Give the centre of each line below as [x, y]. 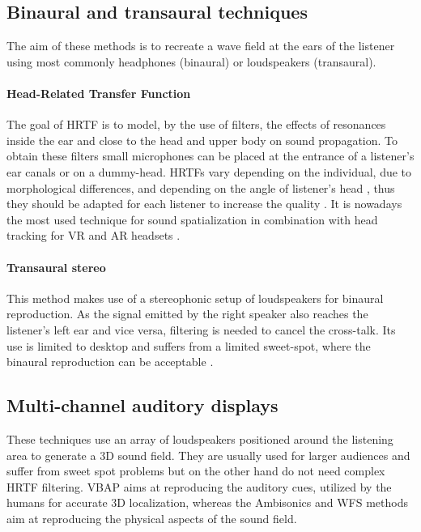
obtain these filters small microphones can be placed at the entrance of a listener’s [210, 156]
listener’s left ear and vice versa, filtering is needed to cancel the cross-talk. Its [201, 329]
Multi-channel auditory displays [142, 405]
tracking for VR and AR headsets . [94, 235]
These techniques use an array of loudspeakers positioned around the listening [200, 438]
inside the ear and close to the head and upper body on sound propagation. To [202, 140]
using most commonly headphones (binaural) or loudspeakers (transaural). [191, 61]
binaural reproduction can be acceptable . [110, 362]
